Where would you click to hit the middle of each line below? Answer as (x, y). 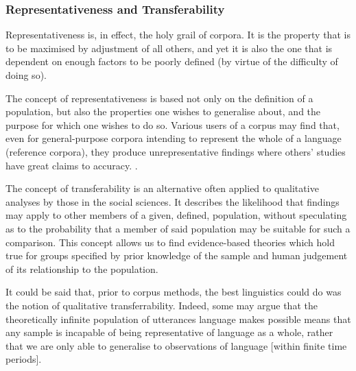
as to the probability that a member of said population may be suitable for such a (178, 228)
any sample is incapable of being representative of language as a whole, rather (169, 332)
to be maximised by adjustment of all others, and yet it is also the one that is (169, 48)
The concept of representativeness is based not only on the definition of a (159, 98)
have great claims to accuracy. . (72, 165)
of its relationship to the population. (82, 268)
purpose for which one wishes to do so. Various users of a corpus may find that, (173, 124)
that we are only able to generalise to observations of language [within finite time (176, 345)
